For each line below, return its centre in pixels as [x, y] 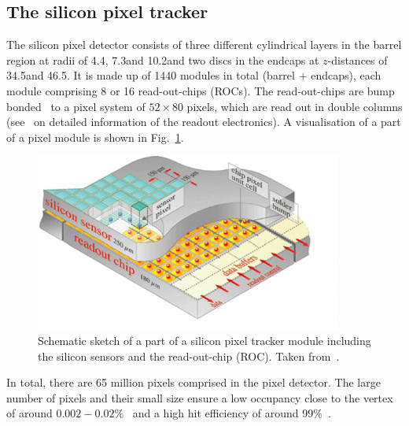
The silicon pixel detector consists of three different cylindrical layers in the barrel [204, 44]
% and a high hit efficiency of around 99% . [223, 413]
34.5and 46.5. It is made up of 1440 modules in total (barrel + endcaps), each [194, 75]
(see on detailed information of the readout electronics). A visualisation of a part [204, 122]
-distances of [357, 59]
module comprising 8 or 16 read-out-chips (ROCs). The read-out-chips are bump [201, 90]
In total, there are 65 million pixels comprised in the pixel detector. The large [193, 382]
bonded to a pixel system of [76, 106]
